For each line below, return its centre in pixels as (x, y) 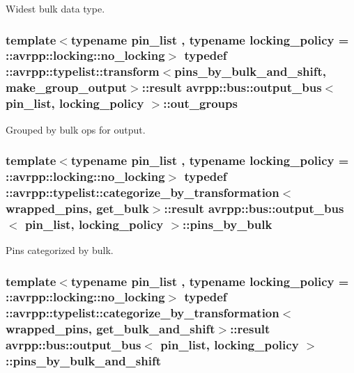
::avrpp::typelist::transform (83, 71)
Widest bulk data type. (55, 8)
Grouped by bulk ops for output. (76, 129)
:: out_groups (200, 103)
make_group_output (67, 87)
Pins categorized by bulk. (60, 250)
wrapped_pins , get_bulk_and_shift (110, 329)
